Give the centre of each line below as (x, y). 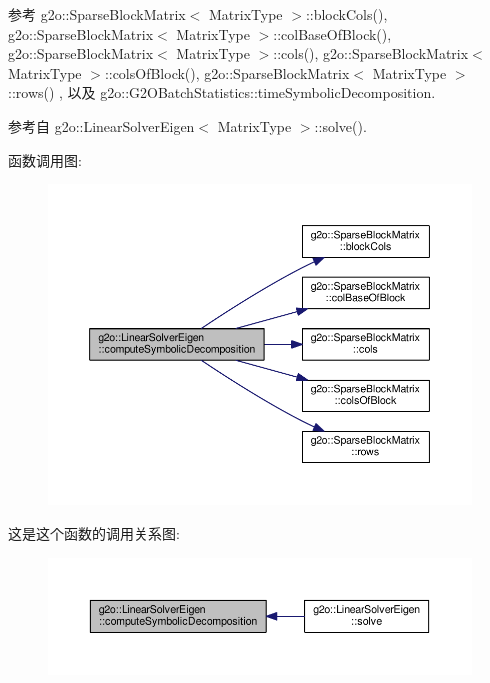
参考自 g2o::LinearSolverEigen (101, 125)
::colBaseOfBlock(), (332, 33)
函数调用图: (45, 159)
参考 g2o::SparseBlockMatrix (97, 14)
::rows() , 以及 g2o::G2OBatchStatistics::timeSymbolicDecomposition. (222, 92)
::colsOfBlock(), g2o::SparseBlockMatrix (227, 72)
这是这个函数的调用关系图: (94, 533)
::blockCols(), (346, 14)
